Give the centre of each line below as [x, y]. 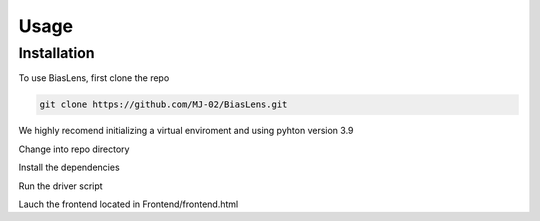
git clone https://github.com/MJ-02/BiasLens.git [163, 104]
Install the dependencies [69, 167]
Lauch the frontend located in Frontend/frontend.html [128, 204]
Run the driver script [61, 186]
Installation [56, 53]
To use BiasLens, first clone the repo [94, 78]
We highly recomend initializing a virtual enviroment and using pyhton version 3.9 [186, 131]
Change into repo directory [74, 149]
